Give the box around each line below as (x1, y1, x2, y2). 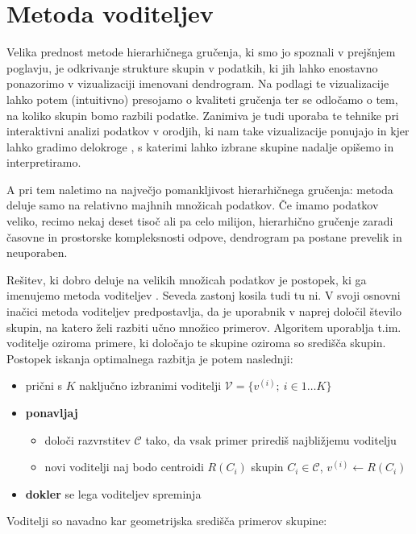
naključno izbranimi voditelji (79, 377, 222, 394)
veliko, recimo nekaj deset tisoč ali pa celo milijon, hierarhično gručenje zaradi (6, 213, 393, 230)
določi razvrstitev (44, 431, 131, 448)
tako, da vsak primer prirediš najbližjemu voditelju (145, 431, 397, 448)
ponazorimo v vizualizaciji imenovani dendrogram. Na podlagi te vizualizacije (6, 75, 389, 92)
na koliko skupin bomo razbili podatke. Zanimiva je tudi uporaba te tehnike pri (6, 106, 399, 123)
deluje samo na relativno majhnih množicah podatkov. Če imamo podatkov (6, 197, 379, 213)
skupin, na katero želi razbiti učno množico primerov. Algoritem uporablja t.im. (6, 318, 401, 335)
